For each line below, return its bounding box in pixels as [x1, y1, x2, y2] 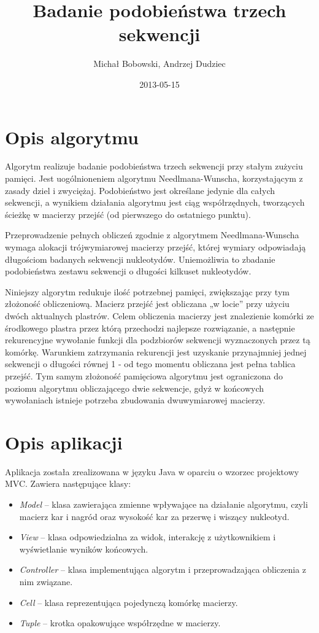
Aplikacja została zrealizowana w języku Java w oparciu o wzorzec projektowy [5, 465, 299, 478]
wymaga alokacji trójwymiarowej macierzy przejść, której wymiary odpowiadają [5, 241, 306, 253]
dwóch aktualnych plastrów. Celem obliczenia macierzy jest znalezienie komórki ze [5, 309, 314, 322]
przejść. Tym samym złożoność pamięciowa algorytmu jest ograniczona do [5, 369, 283, 382]
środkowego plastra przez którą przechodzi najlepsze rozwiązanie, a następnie [5, 321, 295, 334]
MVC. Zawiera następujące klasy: [5, 477, 131, 490]
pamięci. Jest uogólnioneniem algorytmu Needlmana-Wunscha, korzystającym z [5, 172, 303, 185]
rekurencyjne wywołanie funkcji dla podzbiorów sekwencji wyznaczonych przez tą [5, 333, 310, 346]
